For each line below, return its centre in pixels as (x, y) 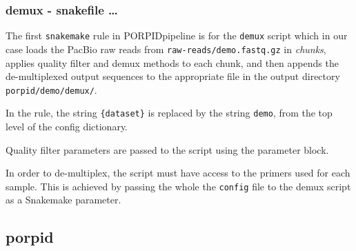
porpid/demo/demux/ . (51, 89)
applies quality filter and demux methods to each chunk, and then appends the (172, 62)
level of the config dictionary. (67, 127)
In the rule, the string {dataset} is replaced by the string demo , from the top (169, 113)
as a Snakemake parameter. (63, 200)
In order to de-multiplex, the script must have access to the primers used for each (178, 173)
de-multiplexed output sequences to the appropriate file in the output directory (173, 76)
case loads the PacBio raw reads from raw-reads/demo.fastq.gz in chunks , (166, 49)
